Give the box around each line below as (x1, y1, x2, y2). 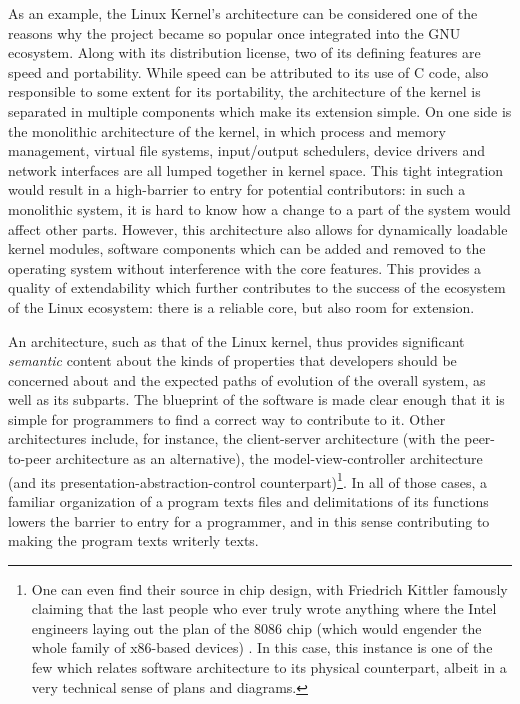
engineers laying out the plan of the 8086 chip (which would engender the (31, 617, 482, 638)
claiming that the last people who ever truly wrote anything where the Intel (31, 598, 497, 619)
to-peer (8, 448, 52, 469)
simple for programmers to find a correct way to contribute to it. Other (8, 408, 446, 429)
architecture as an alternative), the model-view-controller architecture (55, 448, 483, 469)
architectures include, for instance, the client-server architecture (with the (8, 428, 460, 449)
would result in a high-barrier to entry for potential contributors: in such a (8, 179, 466, 200)
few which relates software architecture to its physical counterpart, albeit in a (31, 657, 507, 678)
